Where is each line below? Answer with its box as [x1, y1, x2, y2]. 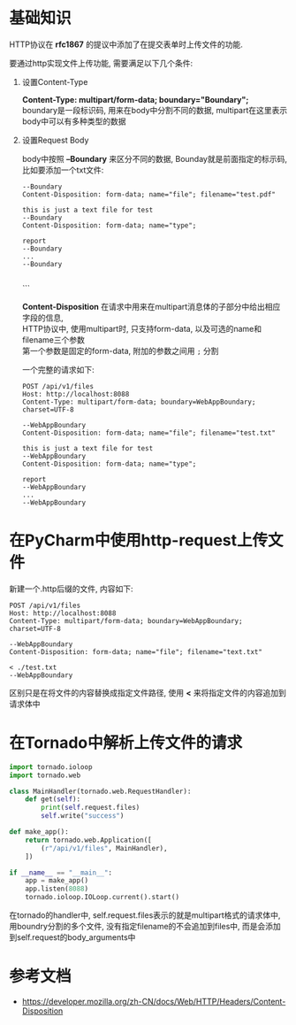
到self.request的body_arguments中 [9, 932, 136, 943]
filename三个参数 [21, 334, 86, 345]
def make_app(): [9, 828, 69, 836]
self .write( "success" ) [41, 812, 125, 821]
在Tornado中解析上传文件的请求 [9, 733, 243, 753]
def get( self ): [25, 795, 81, 804]
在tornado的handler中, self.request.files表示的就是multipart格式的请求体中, [9, 910, 281, 921]
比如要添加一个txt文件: [21, 165, 104, 175]
